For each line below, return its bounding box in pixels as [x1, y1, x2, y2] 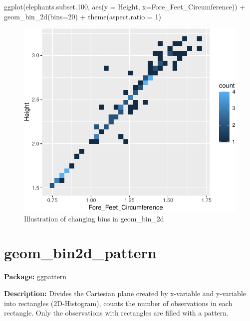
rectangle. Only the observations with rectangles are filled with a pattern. [4, 308, 229, 318]
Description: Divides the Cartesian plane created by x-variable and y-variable [4, 288, 246, 298]
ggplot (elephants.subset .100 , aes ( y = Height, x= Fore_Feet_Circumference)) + [4, 1, 246, 11]
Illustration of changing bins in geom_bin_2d [24, 213, 164, 223]
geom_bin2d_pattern [4, 242, 157, 263]
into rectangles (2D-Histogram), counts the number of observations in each [4, 298, 233, 308]
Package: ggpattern [4, 271, 67, 282]
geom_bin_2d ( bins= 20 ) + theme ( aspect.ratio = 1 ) [4, 11, 161, 21]
